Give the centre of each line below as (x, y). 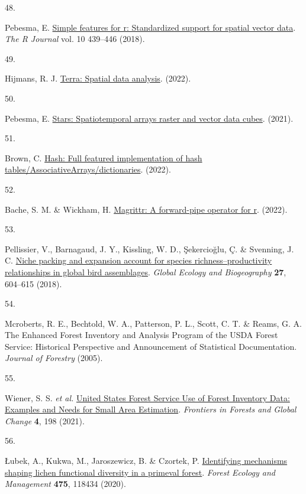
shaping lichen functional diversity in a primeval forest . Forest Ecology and (140, 472)
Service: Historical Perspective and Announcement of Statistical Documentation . (151, 346)
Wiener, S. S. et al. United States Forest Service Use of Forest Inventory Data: (147, 397)
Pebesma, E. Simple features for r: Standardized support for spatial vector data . (150, 27)
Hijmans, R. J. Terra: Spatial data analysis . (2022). (98, 78)
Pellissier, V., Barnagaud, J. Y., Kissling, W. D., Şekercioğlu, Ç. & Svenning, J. (149, 248)
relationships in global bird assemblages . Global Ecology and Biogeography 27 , (146, 272)
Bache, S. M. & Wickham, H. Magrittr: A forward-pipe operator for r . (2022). (146, 209)
